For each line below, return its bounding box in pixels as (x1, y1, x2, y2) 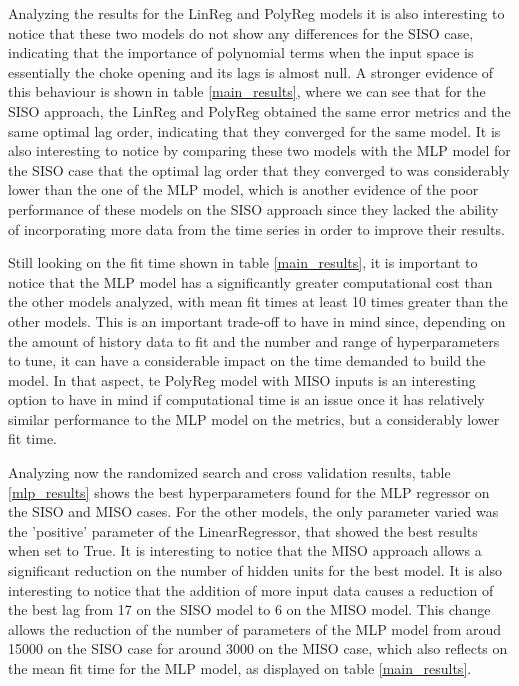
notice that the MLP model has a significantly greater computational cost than (8, 271, 493, 292)
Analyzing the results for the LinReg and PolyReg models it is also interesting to (8, 3, 505, 23)
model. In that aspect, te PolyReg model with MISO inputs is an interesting (8, 369, 476, 390)
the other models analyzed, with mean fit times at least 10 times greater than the (8, 291, 508, 312)
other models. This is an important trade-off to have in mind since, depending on (8, 310, 506, 331)
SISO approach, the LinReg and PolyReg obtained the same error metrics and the (8, 100, 511, 121)
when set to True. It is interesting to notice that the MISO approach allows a (8, 540, 482, 561)
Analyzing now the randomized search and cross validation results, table (8, 462, 451, 483)
